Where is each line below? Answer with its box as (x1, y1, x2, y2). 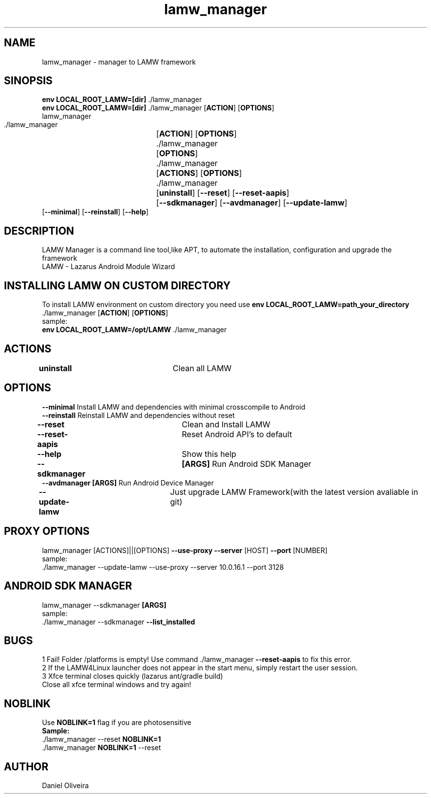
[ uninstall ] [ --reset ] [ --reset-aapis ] (156, 188, 289, 198)
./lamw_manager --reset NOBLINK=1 (42, 735, 161, 744)
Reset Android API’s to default (182, 429, 292, 439)
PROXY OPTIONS (4, 525, 90, 538)
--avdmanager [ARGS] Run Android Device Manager (42, 478, 214, 487)
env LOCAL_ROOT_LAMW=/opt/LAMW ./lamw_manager (42, 325, 227, 334)
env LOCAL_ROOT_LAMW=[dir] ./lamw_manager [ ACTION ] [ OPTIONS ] (42, 104, 275, 112)
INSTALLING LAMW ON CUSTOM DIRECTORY (4, 279, 231, 292)
